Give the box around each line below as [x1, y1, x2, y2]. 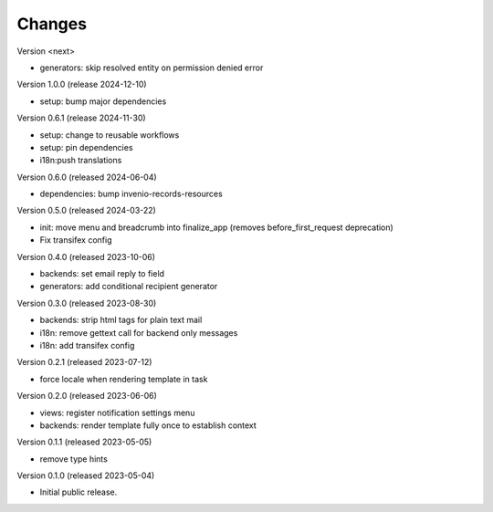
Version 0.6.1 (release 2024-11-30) [16, 112, 146, 123]
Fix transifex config [39, 235, 113, 246]
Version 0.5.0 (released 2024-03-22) [16, 205, 157, 216]
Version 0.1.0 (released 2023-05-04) [16, 470, 155, 481]
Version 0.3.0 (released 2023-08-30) [16, 298, 157, 308]
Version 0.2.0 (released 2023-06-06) [16, 391, 157, 402]
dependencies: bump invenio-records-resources [39, 188, 223, 200]
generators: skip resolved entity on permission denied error [39, 62, 264, 73]
